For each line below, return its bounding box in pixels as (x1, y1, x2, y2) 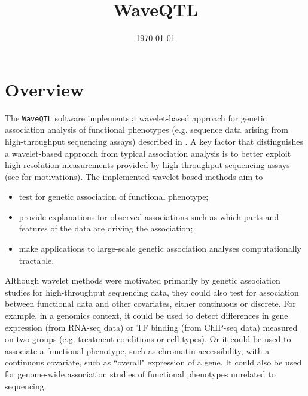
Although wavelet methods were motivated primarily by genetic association (5, 274, 280, 287)
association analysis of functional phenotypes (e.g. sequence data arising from (5, 123, 288, 136)
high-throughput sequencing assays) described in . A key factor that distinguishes (5, 135, 303, 147)
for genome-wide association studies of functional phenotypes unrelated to (5, 368, 276, 380)
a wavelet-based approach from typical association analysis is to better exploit (5, 147, 291, 159)
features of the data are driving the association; (19, 222, 193, 234)
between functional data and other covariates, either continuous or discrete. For (5, 297, 296, 310)
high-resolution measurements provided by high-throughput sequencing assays (5, 159, 290, 171)
